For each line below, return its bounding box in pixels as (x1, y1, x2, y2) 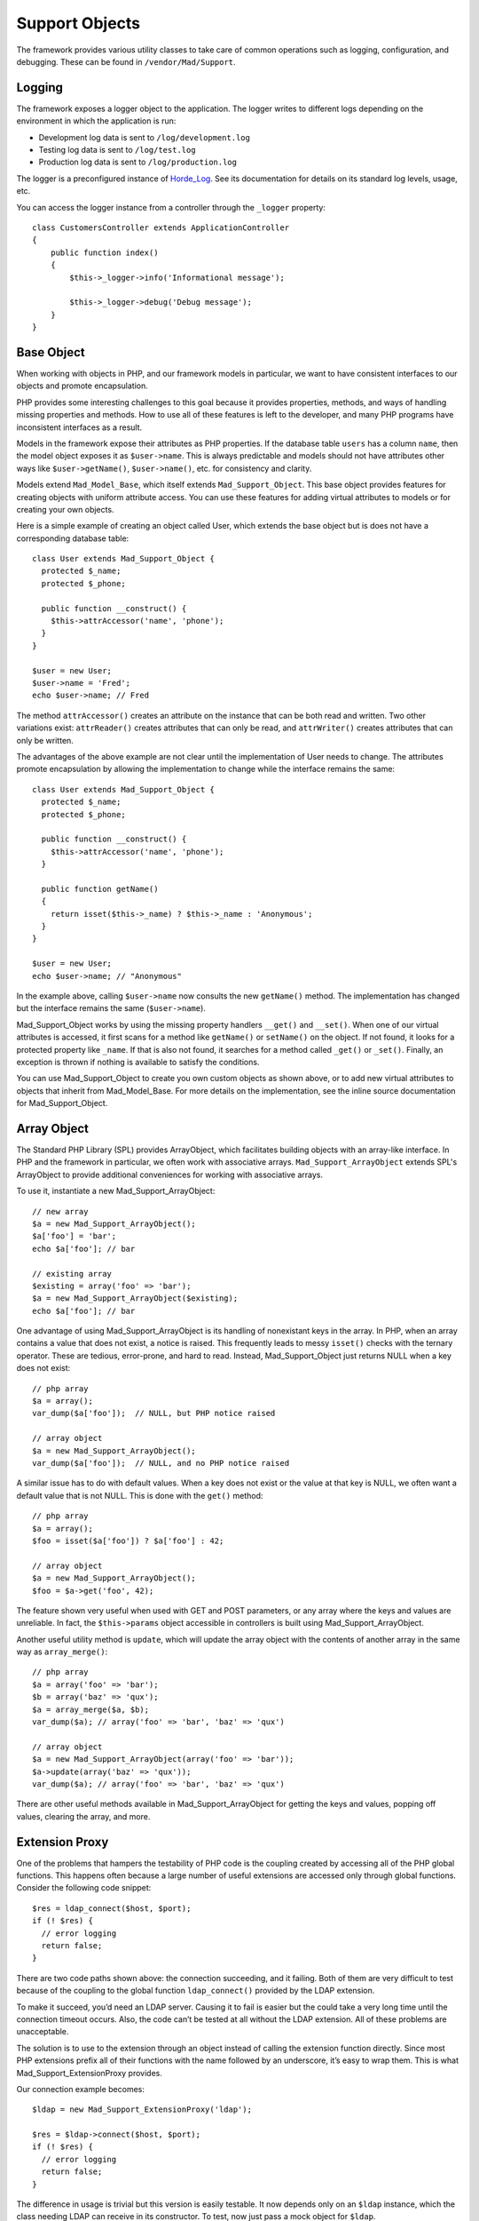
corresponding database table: (16, 533, 130, 544)
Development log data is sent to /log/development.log (38, 131, 250, 142)
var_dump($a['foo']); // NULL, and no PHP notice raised (32, 1458, 290, 1468)
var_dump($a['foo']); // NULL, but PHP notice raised (32, 1408, 276, 1419)
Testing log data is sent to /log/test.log (38, 145, 196, 155)
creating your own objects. (16, 504, 114, 514)
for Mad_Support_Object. (16, 1098, 108, 1109)
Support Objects (16, 13, 141, 33)
